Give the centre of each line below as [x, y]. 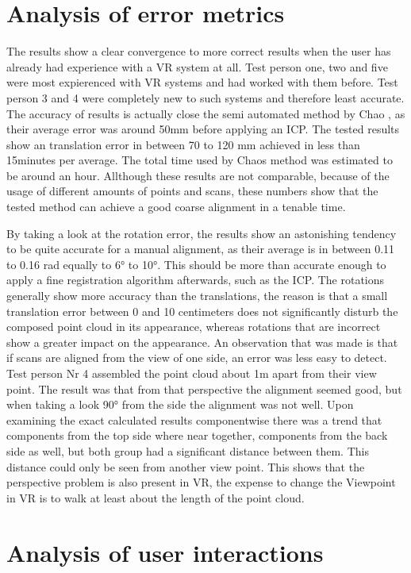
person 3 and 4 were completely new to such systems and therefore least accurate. [205, 97]
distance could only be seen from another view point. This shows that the [186, 466]
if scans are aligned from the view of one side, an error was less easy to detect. [197, 358]
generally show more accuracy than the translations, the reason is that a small [197, 296]
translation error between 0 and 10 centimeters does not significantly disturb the [202, 311]
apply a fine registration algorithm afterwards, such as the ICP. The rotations [196, 280]
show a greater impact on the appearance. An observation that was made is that [202, 342]
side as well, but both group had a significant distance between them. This [188, 450]
